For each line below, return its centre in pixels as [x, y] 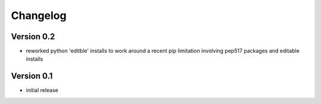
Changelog [39, 15]
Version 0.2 [33, 37]
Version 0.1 [32, 76]
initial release [42, 90]
